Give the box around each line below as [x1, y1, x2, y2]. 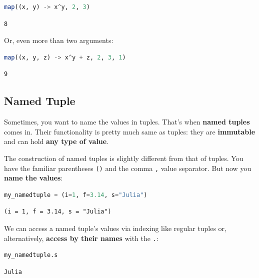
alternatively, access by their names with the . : [4, 232, 158, 243]
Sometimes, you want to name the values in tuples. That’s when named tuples [4, 116, 250, 127]
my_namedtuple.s [4, 251, 58, 259]
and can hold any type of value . [4, 136, 109, 146]
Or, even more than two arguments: [4, 35, 113, 45]
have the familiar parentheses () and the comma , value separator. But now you [4, 162, 251, 173]
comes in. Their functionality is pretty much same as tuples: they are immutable [4, 126, 255, 136]
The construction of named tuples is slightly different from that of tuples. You [4, 152, 243, 163]
